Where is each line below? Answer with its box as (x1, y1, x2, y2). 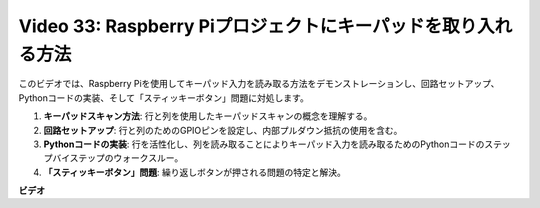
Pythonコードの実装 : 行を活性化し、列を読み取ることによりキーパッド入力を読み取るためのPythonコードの (43, 138, 485, 150)
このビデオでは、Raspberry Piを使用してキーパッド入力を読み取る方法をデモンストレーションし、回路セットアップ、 (18, 78, 500, 90)
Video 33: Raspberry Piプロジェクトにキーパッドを (18, 15, 443, 37)
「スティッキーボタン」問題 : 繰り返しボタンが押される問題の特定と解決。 (43, 166, 347, 178)
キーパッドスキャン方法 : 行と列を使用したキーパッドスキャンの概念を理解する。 (43, 110, 373, 122)
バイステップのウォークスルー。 (51, 152, 184, 164)
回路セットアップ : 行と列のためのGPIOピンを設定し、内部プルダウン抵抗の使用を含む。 (43, 124, 403, 136)
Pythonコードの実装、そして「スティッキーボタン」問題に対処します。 (18, 91, 309, 104)
